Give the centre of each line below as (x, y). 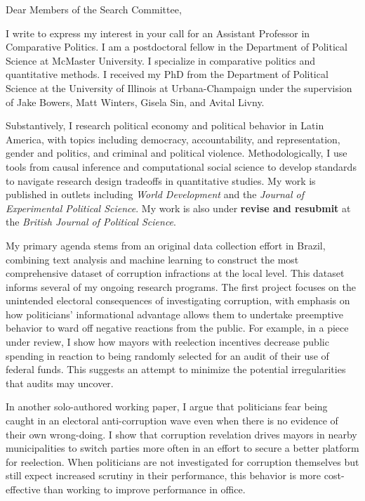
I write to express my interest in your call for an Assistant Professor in (158, 33)
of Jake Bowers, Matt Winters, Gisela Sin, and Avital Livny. (135, 102)
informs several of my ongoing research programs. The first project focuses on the (181, 286)
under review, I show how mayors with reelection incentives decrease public (167, 342)
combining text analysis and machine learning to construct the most (152, 259)
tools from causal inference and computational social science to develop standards (181, 166)
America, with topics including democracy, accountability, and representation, (173, 139)
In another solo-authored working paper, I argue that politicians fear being (167, 406)
